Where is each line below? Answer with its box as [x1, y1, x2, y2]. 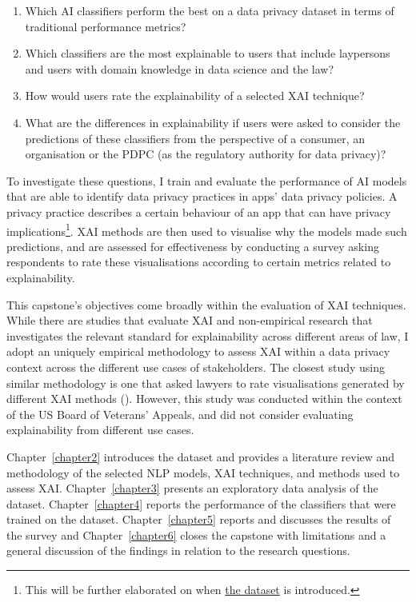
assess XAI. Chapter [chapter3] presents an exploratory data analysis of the [6, 480, 378, 496]
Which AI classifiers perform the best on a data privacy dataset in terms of [25, 2, 394, 18]
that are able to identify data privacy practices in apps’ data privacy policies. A [6, 188, 398, 205]
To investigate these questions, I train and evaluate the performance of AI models [6, 172, 407, 189]
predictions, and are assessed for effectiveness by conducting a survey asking [6, 237, 379, 254]
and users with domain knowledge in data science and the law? [25, 60, 334, 77]
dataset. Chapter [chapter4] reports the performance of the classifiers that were [6, 495, 396, 512]
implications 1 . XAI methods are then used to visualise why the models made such [6, 220, 407, 239]
